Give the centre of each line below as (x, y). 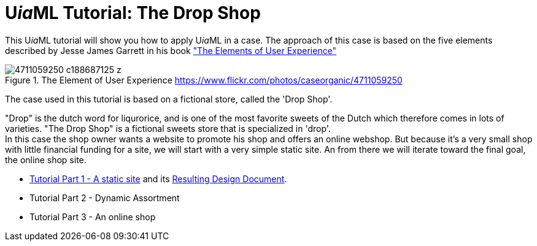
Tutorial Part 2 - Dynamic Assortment (105, 198)
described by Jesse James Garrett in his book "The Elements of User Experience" (171, 50)
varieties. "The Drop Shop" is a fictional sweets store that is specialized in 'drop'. (168, 128)
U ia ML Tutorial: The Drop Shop (133, 13)
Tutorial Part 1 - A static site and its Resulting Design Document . (158, 179)
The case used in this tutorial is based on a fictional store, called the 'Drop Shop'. (169, 99)
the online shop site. (46, 160)
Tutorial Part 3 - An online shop (93, 217)
